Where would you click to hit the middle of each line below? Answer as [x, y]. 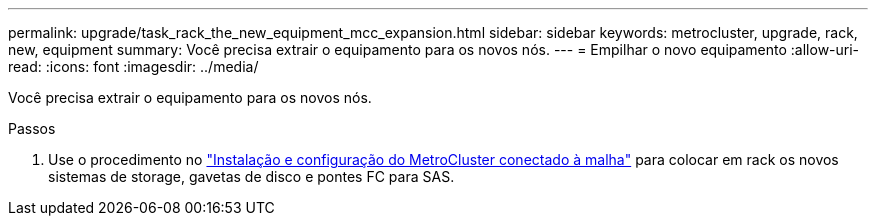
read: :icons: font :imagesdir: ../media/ [133, 66]
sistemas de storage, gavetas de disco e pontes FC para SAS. [251, 176]
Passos [32, 128]
